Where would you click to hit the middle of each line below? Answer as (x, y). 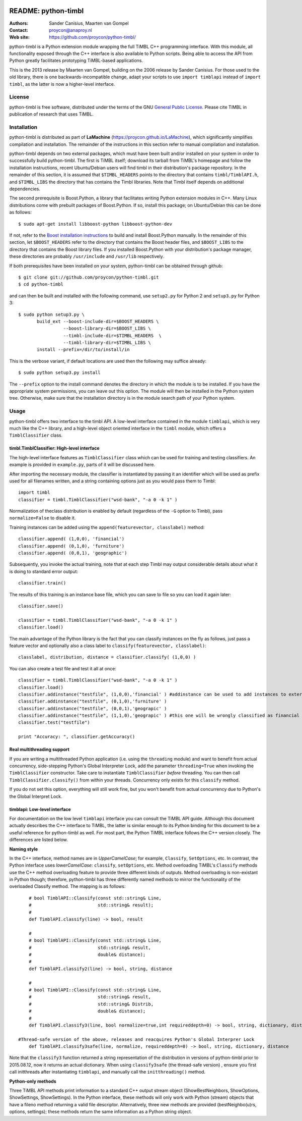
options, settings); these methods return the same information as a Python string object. (101, 1112)
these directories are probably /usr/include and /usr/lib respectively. (87, 256)
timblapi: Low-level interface (40, 809)
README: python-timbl (47, 11)
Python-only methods (33, 1081)
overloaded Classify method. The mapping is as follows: (67, 886)
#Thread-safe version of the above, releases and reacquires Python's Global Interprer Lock (136, 1039)
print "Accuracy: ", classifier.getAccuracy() (77, 737)
